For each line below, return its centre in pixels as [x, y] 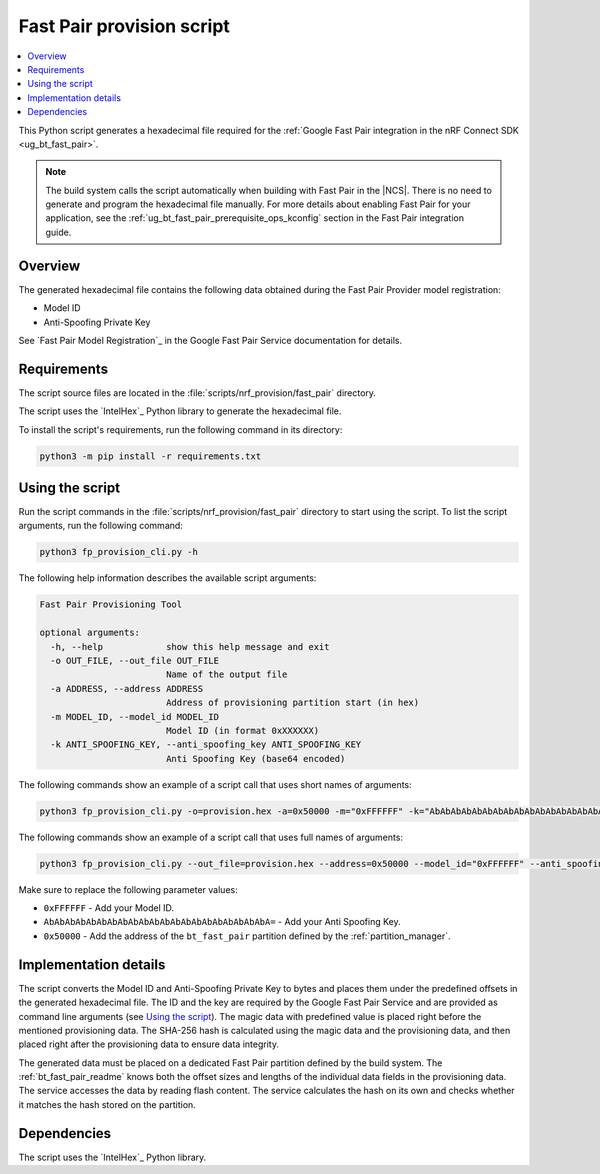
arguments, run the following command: [101, 526]
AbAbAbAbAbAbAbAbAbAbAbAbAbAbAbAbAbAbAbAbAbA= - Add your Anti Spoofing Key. [222, 922]
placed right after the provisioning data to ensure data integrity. [149, 1044]
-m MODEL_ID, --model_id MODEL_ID [135, 716]
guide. [58, 232]
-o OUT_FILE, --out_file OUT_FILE [135, 660]
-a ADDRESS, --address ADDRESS [127, 688]
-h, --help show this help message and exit [190, 646]
